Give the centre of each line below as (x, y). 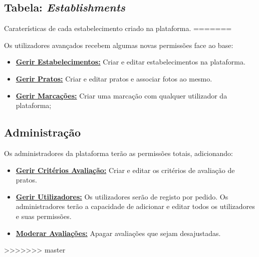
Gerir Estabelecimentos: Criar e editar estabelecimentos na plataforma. (131, 62)
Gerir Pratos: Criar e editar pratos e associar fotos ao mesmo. (114, 78)
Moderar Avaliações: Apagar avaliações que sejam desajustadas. (118, 233)
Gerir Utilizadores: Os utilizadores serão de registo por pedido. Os (122, 196)
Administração (43, 132)
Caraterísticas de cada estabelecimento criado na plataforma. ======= (118, 28)
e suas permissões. (44, 216)
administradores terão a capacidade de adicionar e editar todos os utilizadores (135, 206)
